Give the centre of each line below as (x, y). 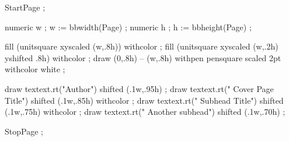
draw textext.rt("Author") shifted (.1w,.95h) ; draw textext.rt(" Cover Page (139, 88)
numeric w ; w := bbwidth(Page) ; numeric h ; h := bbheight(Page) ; (128, 27)
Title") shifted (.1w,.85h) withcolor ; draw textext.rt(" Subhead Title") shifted (144, 100)
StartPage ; (25, 7)
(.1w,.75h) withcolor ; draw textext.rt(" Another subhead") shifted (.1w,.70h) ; (145, 112)
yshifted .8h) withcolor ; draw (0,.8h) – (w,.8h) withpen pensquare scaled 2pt (143, 57)
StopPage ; (24, 131)
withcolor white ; (35, 69)
